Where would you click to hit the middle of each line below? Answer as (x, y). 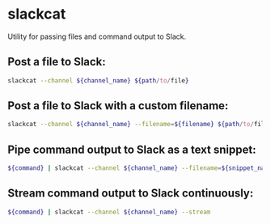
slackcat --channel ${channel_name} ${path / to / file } (98, 80)
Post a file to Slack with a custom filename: (118, 106)
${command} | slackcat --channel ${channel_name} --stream (109, 212)
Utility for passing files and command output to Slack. (97, 36)
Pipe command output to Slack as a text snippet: (132, 149)
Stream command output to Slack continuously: (131, 194)
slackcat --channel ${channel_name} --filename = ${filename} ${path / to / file (138, 125)
